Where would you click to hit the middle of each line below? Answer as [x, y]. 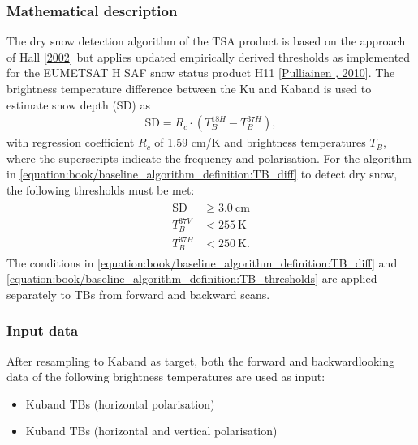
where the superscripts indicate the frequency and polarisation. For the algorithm [209, 158]
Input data [43, 330]
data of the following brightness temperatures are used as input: [166, 377]
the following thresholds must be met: [101, 190]
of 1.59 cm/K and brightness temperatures [260, 142]
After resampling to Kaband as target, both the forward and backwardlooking [201, 360]
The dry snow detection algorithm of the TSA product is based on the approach [206, 41]
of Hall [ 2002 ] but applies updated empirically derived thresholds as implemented [209, 56]
